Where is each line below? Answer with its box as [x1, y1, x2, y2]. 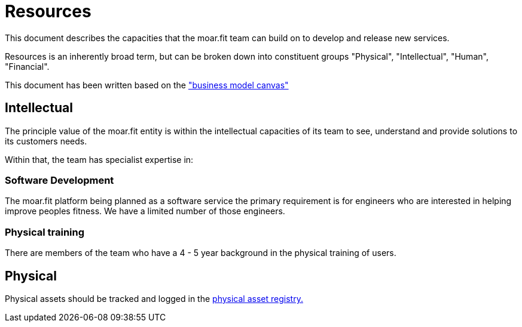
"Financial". [5, 61, 50, 72]
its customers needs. [5, 135, 87, 146]
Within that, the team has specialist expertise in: [5, 154, 194, 165]
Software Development [5, 174, 114, 186]
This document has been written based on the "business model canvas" [5, 79, 289, 90]
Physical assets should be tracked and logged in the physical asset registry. [5, 293, 303, 304]
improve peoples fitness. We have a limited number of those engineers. [5, 206, 285, 217]
